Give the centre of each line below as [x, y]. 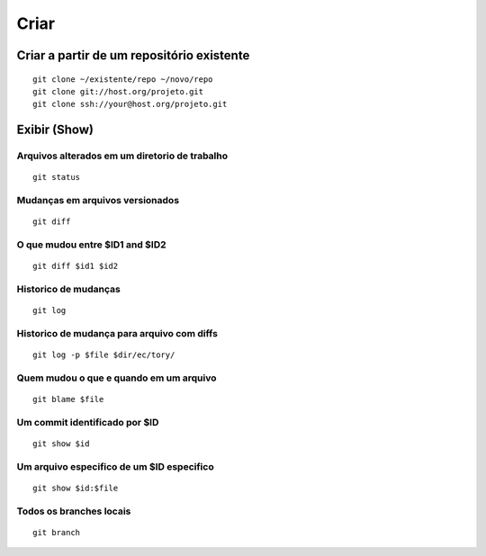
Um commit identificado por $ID [88, 422]
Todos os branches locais [74, 511]
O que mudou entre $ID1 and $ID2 [91, 245]
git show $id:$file [76, 488]
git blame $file [68, 399]
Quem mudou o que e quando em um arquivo [117, 378]
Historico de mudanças [68, 289]
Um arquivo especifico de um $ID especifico [116, 466]
